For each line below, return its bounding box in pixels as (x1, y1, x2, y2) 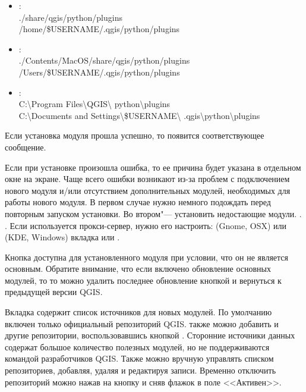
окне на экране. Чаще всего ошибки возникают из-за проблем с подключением (5, 173, 290, 185)
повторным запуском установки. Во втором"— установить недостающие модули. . (5, 207, 302, 219)
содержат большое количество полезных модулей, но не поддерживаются (5, 340, 270, 353)
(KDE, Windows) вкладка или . (5, 231, 120, 243)
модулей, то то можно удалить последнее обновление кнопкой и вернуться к (5, 274, 282, 286)
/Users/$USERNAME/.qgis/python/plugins (18, 65, 180, 78)
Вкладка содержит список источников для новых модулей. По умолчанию (5, 306, 272, 318)
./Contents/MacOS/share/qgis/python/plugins (18, 54, 190, 67)
